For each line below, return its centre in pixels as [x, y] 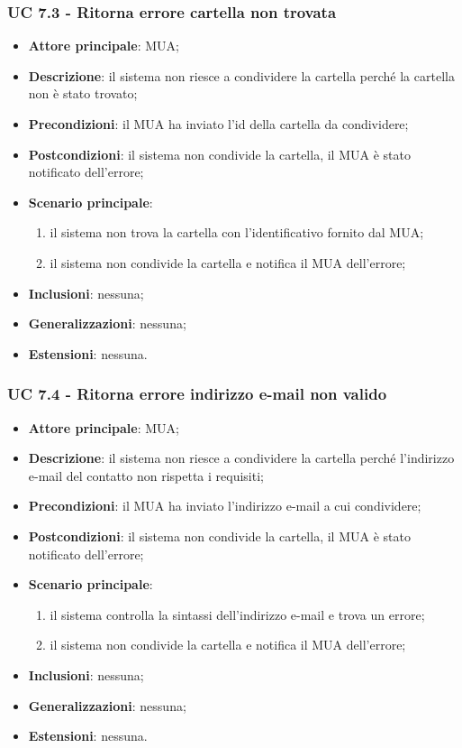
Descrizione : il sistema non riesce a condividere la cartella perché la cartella [241, 75]
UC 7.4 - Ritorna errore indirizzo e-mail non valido [197, 394]
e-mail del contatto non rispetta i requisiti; [146, 475]
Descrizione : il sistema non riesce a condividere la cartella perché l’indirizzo [241, 458]
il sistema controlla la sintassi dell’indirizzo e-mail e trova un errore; [237, 614]
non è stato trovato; [83, 93]
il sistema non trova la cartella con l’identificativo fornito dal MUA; [237, 232]
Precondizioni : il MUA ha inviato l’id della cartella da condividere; [218, 124]
